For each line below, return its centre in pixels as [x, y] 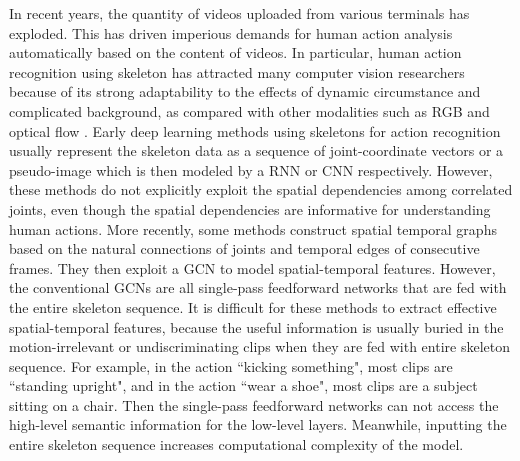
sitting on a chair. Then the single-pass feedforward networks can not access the [254, 404]
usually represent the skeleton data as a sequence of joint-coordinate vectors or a [256, 150]
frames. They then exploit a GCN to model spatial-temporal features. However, [252, 267]
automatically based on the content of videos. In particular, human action [235, 52]
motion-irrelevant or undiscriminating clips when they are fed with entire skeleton [259, 346]
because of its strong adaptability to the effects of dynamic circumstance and [245, 91]
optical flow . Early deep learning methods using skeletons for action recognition [255, 130]
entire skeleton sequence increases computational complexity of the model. [236, 444]
